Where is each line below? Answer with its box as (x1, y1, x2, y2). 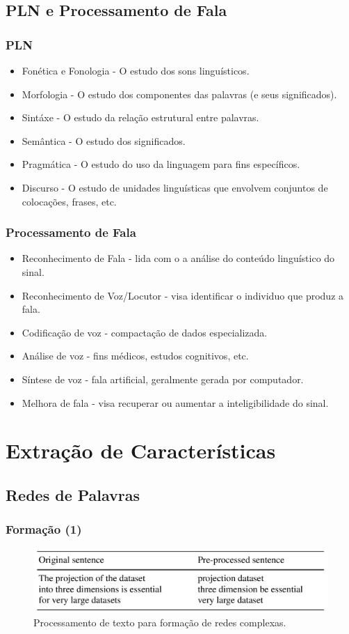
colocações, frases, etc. (22, 194, 117, 208)
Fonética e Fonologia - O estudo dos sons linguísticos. (22, 63, 250, 77)
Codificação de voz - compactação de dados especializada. (22, 325, 268, 339)
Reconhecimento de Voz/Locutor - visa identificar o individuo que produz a (22, 288, 344, 302)
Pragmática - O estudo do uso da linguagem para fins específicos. (22, 157, 300, 171)
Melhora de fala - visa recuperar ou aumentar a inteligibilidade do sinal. (22, 395, 329, 410)
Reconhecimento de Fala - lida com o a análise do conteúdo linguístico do (22, 251, 335, 265)
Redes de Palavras (6, 484, 140, 505)
